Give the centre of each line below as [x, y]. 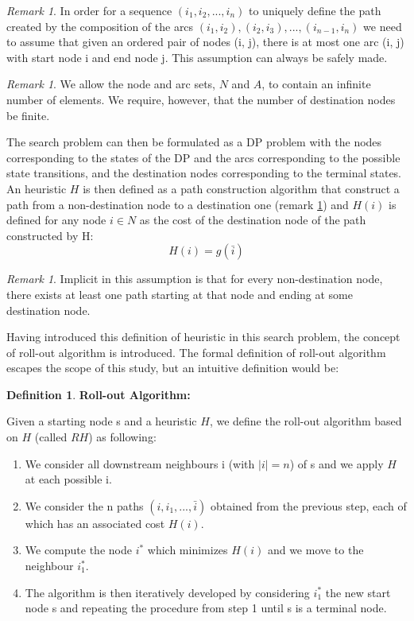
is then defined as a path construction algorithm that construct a [241, 188]
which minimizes [188, 550]
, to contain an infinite [316, 84]
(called [51, 437]
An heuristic [37, 188]
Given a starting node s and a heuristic [102, 421]
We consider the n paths [84, 505]
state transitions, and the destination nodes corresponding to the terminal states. [204, 173]
